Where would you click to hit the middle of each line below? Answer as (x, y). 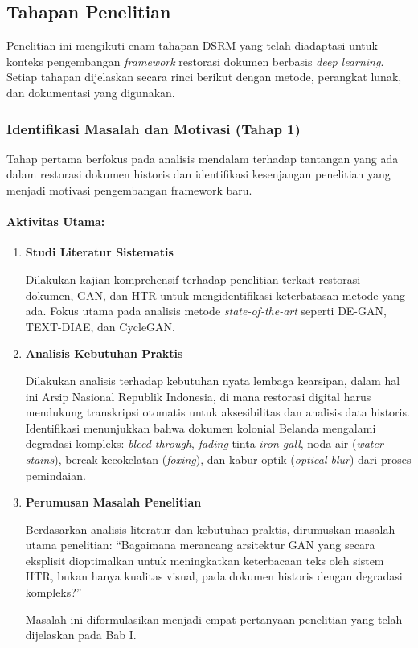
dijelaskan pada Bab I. (81, 635)
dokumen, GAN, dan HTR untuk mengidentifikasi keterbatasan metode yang (215, 295)
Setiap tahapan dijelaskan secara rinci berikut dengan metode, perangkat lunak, (204, 77)
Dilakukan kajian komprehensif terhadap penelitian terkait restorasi (193, 279)
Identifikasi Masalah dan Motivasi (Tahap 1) (154, 128)
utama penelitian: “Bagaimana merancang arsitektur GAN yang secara (200, 545)
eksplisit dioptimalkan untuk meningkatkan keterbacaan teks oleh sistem (205, 560)
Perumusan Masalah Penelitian (113, 502)
